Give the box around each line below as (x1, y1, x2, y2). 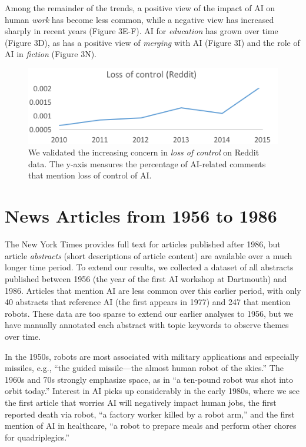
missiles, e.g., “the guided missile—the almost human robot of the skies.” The (5, 362, 284, 374)
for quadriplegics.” (5, 431, 69, 443)
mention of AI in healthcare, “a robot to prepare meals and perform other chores (5, 419, 297, 432)
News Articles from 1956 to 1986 (5, 204, 277, 228)
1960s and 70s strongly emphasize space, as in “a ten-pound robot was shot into (5, 373, 293, 385)
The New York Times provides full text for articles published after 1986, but (5, 238, 281, 250)
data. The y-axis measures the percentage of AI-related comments (28, 157, 266, 170)
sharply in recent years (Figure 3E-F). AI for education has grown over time (5, 25, 278, 37)
